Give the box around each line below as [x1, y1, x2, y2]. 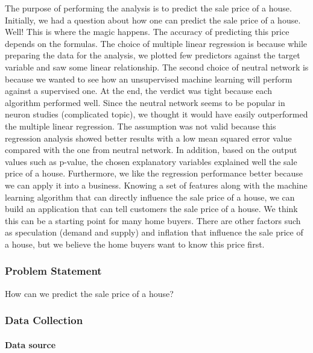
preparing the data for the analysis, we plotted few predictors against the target [5, 49, 300, 61]
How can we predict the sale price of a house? [5, 287, 174, 299]
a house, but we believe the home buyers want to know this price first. [5, 237, 265, 250]
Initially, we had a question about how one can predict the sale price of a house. [5, 13, 301, 26]
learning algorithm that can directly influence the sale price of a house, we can [5, 190, 295, 203]
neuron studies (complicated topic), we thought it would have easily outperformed [5, 108, 308, 120]
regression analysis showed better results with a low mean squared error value [5, 131, 292, 144]
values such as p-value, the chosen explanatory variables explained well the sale [5, 155, 297, 167]
